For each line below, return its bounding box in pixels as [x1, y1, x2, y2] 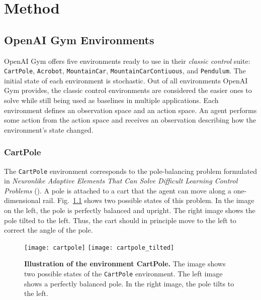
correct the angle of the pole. [4, 225, 93, 235]
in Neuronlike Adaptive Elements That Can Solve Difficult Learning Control [4, 175, 238, 186]
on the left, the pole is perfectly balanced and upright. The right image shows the [4, 205, 255, 216]
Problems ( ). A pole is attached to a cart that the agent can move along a [4, 185, 231, 195]
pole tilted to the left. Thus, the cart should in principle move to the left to [4, 215, 236, 225]
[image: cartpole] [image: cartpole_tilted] [24, 244, 175, 251]
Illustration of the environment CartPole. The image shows [24, 258, 226, 269]
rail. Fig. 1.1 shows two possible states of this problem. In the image [43, 195, 254, 206]
